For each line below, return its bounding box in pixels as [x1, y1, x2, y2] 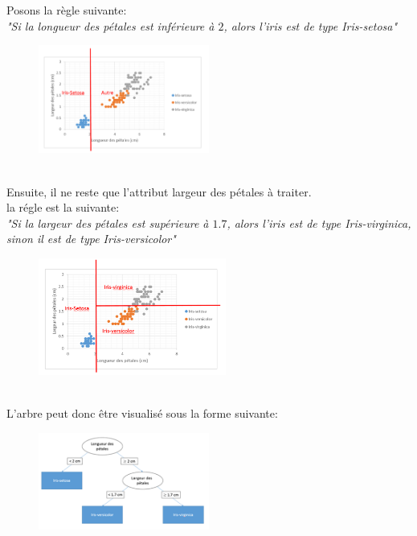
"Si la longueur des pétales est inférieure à [6, 17, 215, 34]
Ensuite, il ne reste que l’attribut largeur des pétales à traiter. [6, 183, 312, 200]
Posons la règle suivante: [6, 2, 127, 18]
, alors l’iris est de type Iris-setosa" [223, 17, 398, 34]
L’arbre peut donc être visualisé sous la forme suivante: [6, 404, 278, 421]
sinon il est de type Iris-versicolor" [6, 230, 176, 247]
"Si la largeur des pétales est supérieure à [6, 214, 209, 231]
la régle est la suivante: [6, 199, 120, 216]
